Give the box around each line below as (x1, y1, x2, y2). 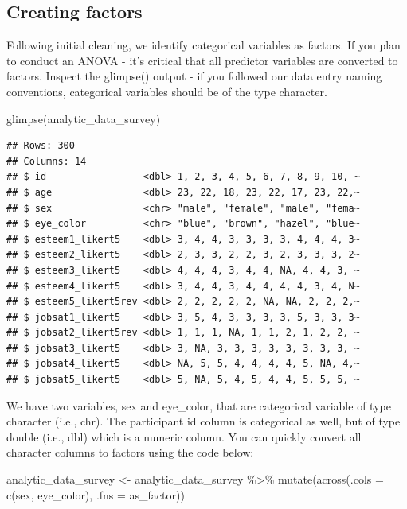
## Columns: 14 (6, 155, 87, 167)
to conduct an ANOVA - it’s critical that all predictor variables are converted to (6, 52, 398, 68)
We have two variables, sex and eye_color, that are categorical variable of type (6, 397, 391, 414)
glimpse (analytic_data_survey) (6, 110, 161, 126)
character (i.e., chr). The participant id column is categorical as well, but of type (6, 413, 401, 429)
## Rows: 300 (6, 140, 75, 152)
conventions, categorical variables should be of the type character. (6, 83, 327, 99)
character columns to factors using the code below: (6, 444, 254, 460)
